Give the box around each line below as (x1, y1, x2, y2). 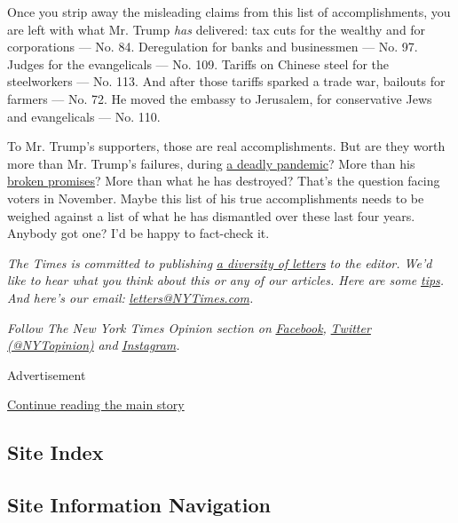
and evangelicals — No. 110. (7, 107, 161, 125)
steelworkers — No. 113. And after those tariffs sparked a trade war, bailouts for (7, 72, 446, 91)
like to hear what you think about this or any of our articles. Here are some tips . (7, 271, 445, 289)
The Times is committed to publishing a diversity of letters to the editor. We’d (7, 253, 432, 272)
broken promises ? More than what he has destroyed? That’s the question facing (7, 171, 440, 190)
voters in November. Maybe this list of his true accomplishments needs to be (7, 188, 424, 207)
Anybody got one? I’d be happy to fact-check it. (7, 224, 270, 242)
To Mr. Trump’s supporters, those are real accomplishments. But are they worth (7, 137, 446, 155)
